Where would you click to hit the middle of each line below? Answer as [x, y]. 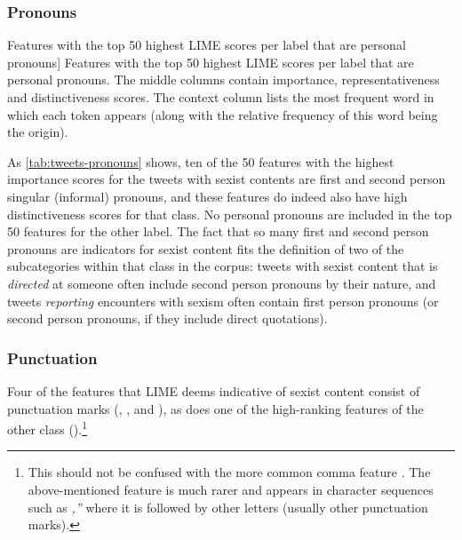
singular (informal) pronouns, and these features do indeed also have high [207, 196]
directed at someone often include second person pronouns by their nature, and [222, 283]
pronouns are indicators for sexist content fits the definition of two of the [206, 248]
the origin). [38, 132]
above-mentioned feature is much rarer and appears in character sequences [231, 489]
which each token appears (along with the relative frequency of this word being [223, 114]
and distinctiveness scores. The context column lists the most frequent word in [221, 97]
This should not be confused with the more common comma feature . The [229, 472]
